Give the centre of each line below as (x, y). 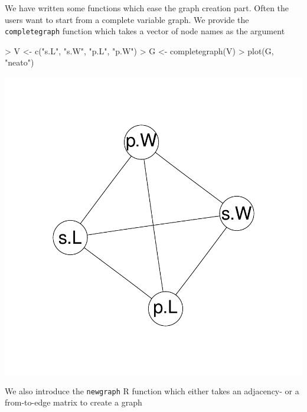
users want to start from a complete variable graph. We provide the (127, 19)
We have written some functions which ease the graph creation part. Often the (147, 8)
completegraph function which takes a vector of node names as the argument (145, 31)
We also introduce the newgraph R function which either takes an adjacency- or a (152, 390)
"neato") (19, 62)
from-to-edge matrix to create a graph (74, 402)
